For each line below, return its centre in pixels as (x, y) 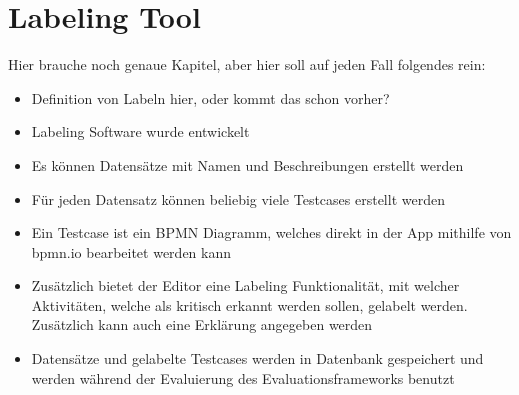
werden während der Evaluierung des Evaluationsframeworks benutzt (243, 377)
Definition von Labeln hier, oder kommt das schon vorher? (210, 97)
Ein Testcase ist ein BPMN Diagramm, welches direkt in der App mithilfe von (271, 232)
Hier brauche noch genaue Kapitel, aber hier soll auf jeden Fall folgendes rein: (247, 64)
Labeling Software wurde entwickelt (140, 131)
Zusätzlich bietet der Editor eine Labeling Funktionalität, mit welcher (245, 285)
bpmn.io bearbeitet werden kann (131, 251)
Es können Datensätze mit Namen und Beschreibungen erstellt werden (247, 164)
